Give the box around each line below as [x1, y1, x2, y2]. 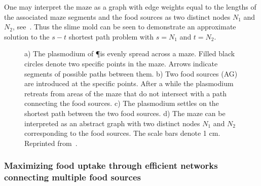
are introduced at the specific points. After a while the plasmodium [24, 78, 234, 89]
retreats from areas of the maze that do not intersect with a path [24, 88, 227, 98]
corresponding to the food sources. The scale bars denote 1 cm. [24, 128, 220, 138]
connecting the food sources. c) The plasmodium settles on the [24, 98, 219, 108]
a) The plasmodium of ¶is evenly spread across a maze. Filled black [24, 48, 235, 59]
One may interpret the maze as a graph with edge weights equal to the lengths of [4, 2, 256, 12]
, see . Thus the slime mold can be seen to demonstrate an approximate [12, 21, 236, 32]
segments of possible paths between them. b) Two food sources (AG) [24, 68, 238, 79]
